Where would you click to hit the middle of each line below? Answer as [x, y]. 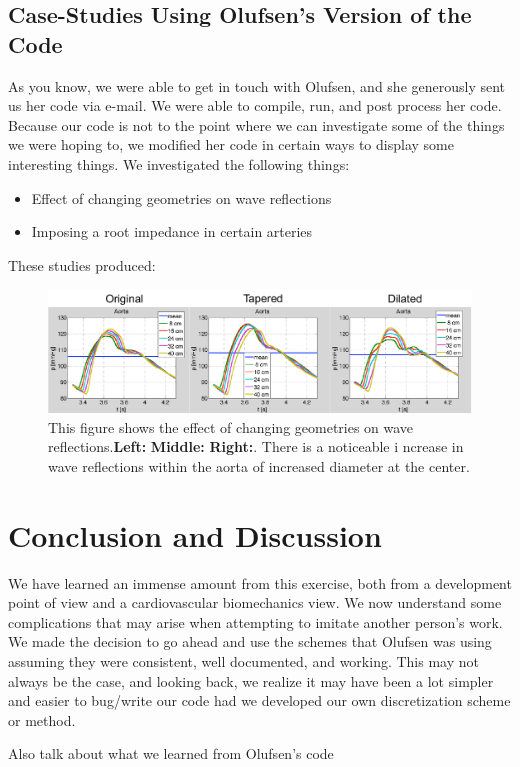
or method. [42, 719]
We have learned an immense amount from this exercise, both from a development [260, 582]
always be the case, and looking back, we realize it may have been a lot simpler [251, 680]
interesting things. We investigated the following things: [179, 163]
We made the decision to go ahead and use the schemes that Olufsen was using [250, 641]
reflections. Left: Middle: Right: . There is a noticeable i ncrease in [256, 446]
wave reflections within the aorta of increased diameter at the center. [259, 465]
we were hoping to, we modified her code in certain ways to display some [231, 144]
